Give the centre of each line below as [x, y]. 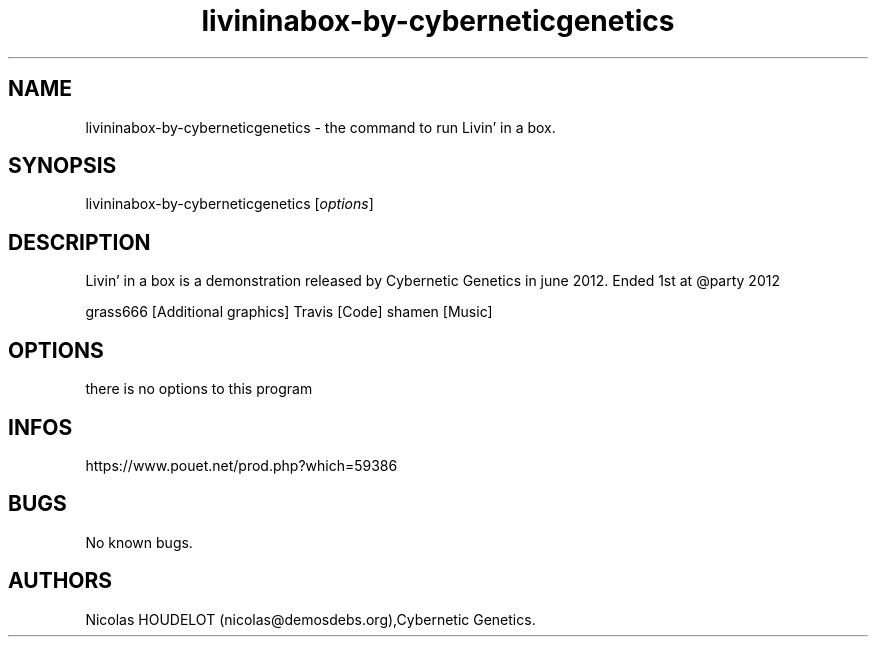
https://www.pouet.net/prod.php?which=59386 [241, 465]
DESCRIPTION [79, 242]
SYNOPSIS [62, 166]
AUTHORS [60, 581]
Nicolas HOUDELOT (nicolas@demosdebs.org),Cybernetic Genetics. [310, 619]
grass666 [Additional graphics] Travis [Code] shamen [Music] [289, 312]
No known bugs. [139, 542]
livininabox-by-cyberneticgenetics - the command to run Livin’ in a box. [320, 127]
